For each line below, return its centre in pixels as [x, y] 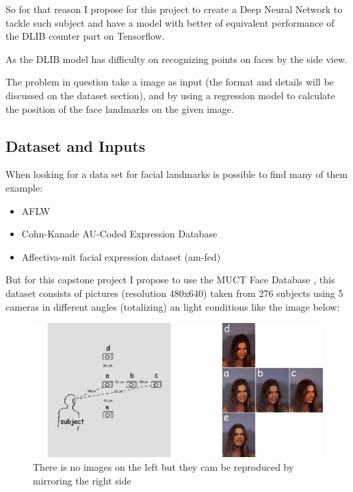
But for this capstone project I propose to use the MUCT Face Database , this [170, 280]
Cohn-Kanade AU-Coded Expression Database [119, 234]
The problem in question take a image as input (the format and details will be [170, 82]
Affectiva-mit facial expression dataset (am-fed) [121, 256]
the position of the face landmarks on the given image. [120, 108]
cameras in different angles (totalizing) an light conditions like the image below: [173, 306]
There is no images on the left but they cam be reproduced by [164, 466]
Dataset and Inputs [76, 145]
